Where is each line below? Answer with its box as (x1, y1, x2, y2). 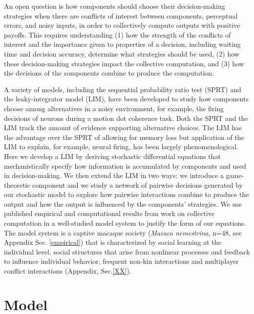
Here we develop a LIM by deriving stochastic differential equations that (4, 151, 221, 161)
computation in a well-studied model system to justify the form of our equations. (4, 218, 246, 228)
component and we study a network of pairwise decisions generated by (32, 179, 243, 190)
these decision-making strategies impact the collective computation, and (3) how (4, 58, 244, 68)
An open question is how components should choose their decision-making (4, 1, 225, 11)
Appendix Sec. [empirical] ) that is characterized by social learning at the (4, 237, 221, 247)
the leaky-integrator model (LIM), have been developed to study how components (4, 94, 249, 104)
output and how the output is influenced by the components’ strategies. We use (4, 198, 242, 209)
